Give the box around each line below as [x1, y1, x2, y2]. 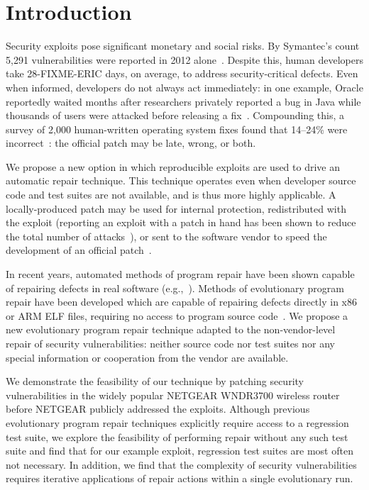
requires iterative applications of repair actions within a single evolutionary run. [6, 471, 353, 486]
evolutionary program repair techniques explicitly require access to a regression [6, 415, 349, 430]
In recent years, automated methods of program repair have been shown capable [6, 267, 355, 282]
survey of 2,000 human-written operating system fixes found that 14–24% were [6, 121, 348, 136]
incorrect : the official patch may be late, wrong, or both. [6, 135, 256, 150]
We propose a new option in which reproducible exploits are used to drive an [6, 159, 341, 174]
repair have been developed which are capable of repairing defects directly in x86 [6, 294, 357, 309]
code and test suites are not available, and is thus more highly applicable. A [6, 187, 336, 202]
